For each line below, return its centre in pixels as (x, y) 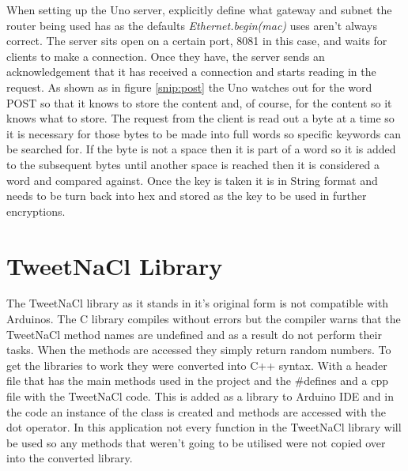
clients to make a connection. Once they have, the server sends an (166, 56)
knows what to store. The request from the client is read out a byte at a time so (200, 118)
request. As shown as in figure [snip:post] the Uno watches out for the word (189, 87)
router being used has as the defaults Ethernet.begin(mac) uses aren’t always (192, 25)
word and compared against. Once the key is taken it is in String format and (192, 180)
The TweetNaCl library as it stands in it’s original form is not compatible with (198, 303)
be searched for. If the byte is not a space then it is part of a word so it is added (201, 149)
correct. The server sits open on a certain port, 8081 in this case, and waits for (197, 41)
